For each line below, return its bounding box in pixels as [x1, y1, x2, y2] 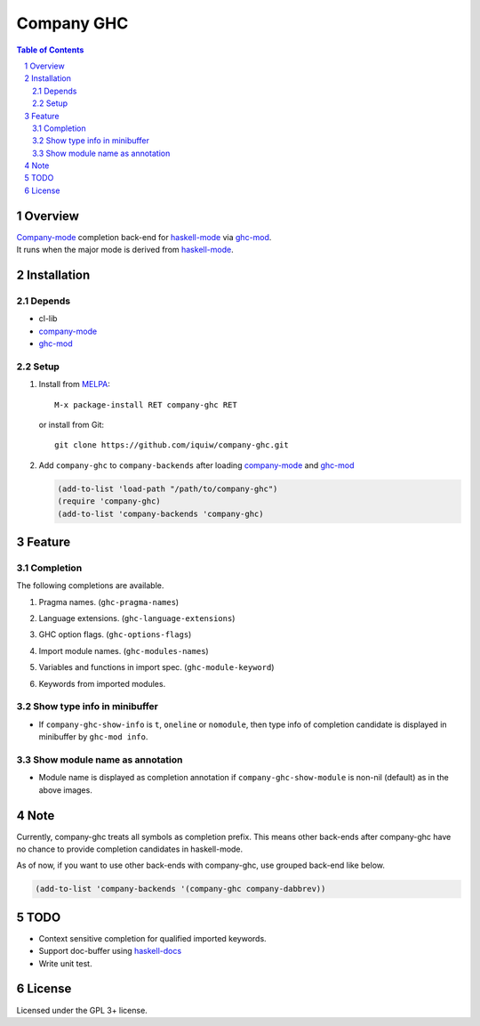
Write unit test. [38, 957, 92, 969]
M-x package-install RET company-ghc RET [54, 400, 237, 409]
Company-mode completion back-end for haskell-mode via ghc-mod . [16, 231, 272, 242]
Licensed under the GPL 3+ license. [16, 1005, 148, 1015]
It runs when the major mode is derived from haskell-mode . [16, 245, 235, 255]
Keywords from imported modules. [38, 678, 166, 689]
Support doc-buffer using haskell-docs [38, 946, 182, 957]
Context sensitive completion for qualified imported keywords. [38, 933, 267, 943]
